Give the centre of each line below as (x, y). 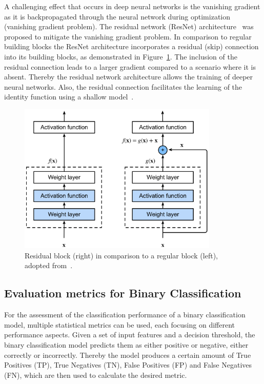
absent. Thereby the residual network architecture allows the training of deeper (129, 77)
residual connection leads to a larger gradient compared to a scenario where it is (130, 66)
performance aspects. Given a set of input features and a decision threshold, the (130, 335)
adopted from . (49, 265)
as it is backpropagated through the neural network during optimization (117, 16)
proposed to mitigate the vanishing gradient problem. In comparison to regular (128, 36)
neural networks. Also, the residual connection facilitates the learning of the (123, 86)
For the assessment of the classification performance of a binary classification (125, 315)
